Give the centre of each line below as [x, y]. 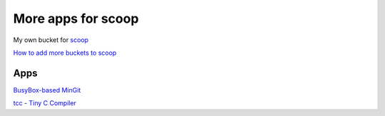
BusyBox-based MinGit [47, 90]
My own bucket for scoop [51, 40]
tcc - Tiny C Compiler [45, 103]
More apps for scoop [76, 19]
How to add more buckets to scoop [65, 53]
